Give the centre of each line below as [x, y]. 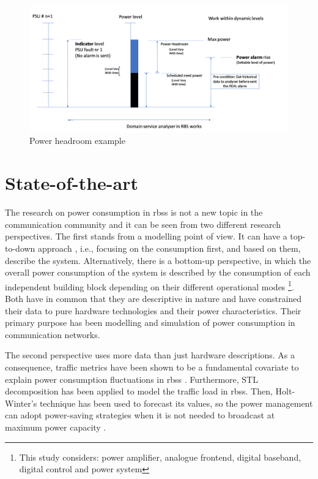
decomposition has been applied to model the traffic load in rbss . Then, [139, 391]
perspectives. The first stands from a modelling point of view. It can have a [146, 236]
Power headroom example [77, 141]
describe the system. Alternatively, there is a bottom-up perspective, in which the [158, 260]
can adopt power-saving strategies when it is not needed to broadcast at [140, 415]
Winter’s [21, 403]
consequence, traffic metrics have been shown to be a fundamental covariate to [152, 367]
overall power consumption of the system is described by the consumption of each [158, 272]
